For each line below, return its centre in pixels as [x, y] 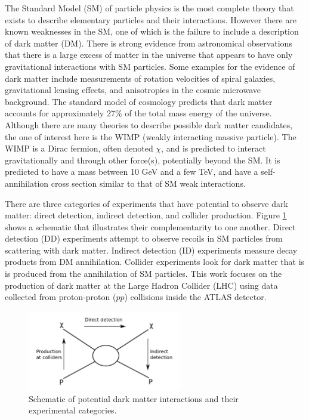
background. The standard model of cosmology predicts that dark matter [139, 101]
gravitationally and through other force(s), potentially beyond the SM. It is [143, 160]
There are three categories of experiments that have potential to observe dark [146, 203]
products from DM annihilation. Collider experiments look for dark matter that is [155, 262]
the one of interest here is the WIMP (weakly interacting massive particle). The [151, 136]
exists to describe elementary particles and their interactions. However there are [151, 19]
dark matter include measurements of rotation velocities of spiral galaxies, [140, 78]
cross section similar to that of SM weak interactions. [148, 183]
